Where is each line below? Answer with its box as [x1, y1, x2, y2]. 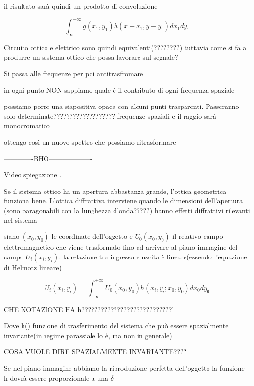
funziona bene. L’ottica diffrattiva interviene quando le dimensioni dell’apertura [4, 195, 243, 206]
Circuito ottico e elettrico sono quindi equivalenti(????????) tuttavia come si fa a [4, 42, 247, 52]
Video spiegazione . [4, 170, 62, 180]
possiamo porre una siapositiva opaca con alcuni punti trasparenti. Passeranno [4, 101, 239, 111]
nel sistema [4, 214, 37, 225]
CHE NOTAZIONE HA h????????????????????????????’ [4, 304, 174, 314]
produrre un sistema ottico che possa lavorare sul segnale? [4, 52, 178, 62]
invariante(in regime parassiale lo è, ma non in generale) [4, 330, 172, 340]
